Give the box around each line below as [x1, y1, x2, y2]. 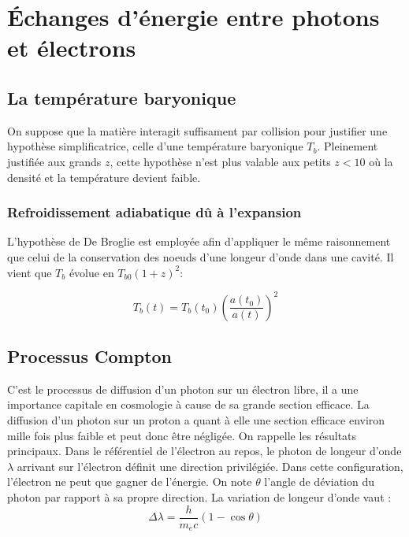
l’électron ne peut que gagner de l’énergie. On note [7, 473, 252, 490]
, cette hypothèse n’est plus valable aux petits [110, 153, 331, 169]
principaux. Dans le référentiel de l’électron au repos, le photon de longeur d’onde [7, 443, 402, 459]
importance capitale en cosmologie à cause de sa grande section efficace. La [7, 396, 370, 413]
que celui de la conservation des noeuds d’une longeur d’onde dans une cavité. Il [7, 248, 394, 265]
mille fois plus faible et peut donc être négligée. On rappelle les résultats [7, 427, 357, 443]
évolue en [69, 264, 114, 280]
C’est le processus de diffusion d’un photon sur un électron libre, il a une [7, 380, 359, 397]
